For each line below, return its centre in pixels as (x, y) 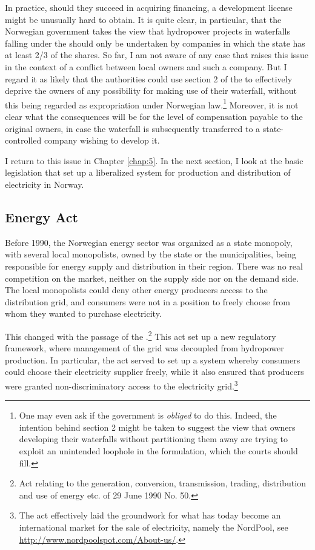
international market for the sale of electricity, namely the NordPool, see (154, 527)
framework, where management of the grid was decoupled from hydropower (144, 348)
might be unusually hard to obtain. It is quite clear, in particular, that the (143, 19)
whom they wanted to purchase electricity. (83, 313)
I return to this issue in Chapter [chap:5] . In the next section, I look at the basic (154, 160)
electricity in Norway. (45, 184)
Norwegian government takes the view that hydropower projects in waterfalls (148, 31)
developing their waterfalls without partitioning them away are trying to (154, 439)
